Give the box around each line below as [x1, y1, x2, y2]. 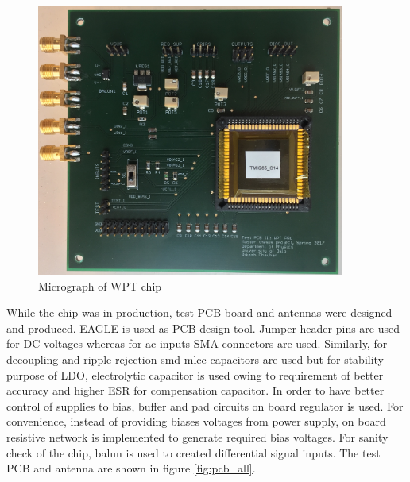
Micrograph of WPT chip [38, 277, 162, 294]
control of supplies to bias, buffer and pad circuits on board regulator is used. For [6, 397, 404, 414]
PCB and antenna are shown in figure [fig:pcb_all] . [6, 460, 256, 476]
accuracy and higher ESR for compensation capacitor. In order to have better [6, 382, 385, 399]
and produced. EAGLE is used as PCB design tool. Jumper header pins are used [6, 319, 400, 336]
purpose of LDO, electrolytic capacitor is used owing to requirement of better [6, 366, 384, 383]
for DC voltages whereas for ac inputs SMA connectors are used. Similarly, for [6, 335, 388, 352]
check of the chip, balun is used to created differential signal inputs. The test [6, 444, 381, 461]
